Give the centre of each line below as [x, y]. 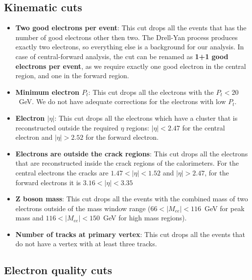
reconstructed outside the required [67, 127]
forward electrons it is [48, 182]
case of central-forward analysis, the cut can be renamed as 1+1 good [122, 56]
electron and [34, 137]
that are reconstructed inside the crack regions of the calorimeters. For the [127, 163]
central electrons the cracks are [62, 172]
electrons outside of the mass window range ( [83, 208]
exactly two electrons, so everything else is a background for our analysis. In [130, 47]
